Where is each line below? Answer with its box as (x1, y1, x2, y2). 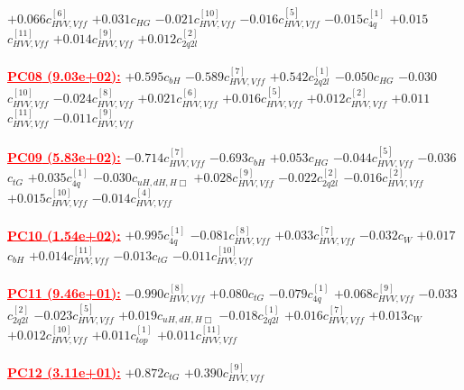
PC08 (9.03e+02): (7, 66, 121, 85)
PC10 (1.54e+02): (7, 225, 121, 244)
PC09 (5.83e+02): (7, 148, 121, 167)
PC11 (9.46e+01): (7, 283, 121, 302)
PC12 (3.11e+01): (7, 362, 121, 381)
